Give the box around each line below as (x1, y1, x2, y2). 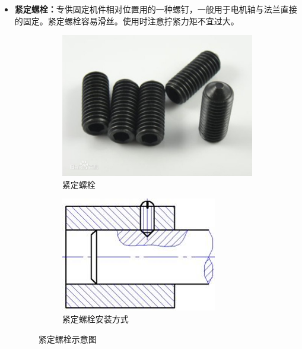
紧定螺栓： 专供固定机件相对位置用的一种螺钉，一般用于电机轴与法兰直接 (14, 3, 297, 15)
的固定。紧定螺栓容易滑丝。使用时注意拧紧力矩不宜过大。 (14, 14, 239, 27)
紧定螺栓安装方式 (62, 313, 129, 325)
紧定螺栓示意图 (38, 332, 97, 345)
